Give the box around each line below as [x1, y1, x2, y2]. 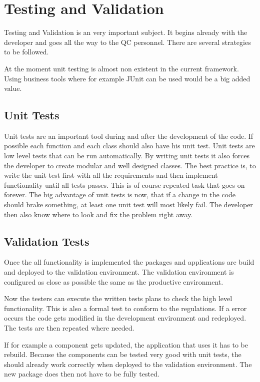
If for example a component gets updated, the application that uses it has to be [4, 339, 248, 350]
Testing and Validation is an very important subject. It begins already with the [4, 27, 247, 37]
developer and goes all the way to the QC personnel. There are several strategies [4, 36, 251, 47]
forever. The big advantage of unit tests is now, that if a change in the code [4, 189, 236, 200]
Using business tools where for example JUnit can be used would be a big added [4, 73, 250, 83]
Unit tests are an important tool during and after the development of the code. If [4, 130, 253, 141]
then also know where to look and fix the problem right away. [4, 209, 193, 219]
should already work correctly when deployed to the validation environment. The [4, 359, 252, 369]
